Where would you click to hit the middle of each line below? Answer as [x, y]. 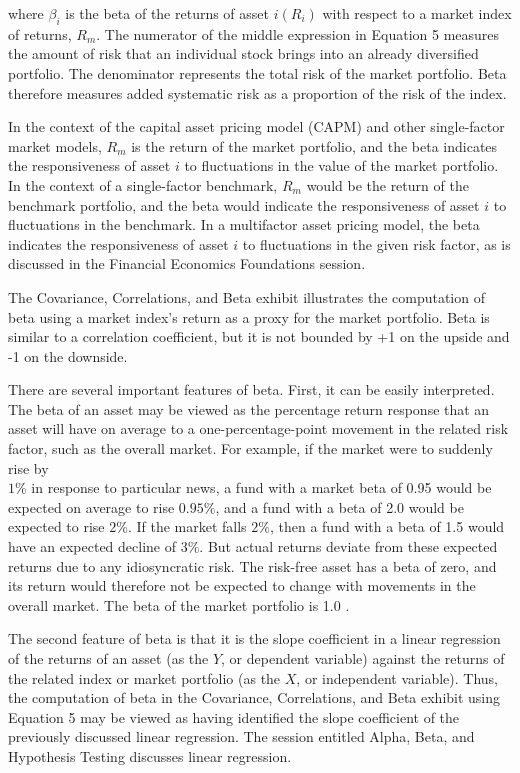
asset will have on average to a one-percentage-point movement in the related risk [258, 428]
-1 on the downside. [68, 355]
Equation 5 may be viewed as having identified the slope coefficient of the [234, 716]
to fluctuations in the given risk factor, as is [376, 243]
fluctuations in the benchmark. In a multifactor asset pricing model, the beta [244, 224]
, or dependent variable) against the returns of [363, 658]
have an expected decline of [92, 546]
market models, [55, 145]
